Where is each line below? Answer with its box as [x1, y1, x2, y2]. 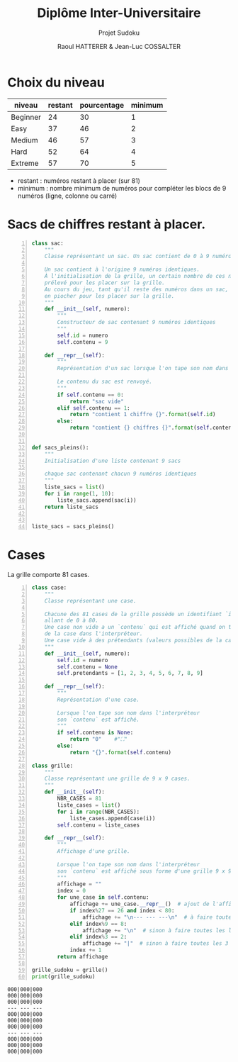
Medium [11, 135, 38, 145]
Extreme [11, 158, 39, 168]
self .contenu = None [57, 663, 118, 671]
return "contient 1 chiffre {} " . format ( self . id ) [69, 411, 216, 418]
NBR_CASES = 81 [57, 795, 102, 803]
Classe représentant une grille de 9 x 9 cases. [44, 775, 191, 783]
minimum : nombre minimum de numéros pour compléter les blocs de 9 [17, 184, 227, 192]
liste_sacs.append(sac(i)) [57, 496, 137, 504]
